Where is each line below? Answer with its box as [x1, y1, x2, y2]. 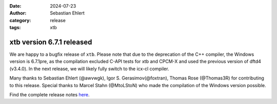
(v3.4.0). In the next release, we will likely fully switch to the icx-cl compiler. [9, 66, 169, 72]
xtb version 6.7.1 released [9, 37, 92, 46]
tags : [9, 25, 21, 31]
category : [9, 17, 31, 23]
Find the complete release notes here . [9, 92, 90, 98]
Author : [9, 10, 27, 16]
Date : [9, 3, 22, 9]
